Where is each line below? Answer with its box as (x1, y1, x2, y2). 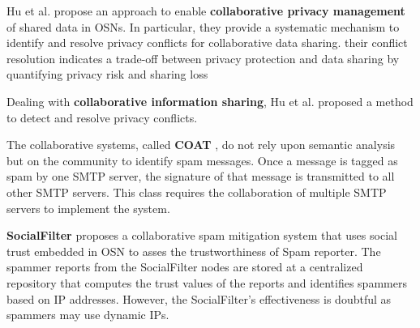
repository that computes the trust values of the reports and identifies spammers (6, 274, 407, 291)
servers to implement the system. (6, 199, 170, 216)
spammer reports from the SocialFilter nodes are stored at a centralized (6, 258, 363, 275)
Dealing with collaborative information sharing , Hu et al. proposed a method (6, 92, 414, 109)
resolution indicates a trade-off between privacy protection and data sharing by (6, 49, 400, 66)
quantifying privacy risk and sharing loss (6, 66, 208, 83)
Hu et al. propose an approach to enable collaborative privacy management (6, 2, 405, 19)
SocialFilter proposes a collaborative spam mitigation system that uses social (6, 227, 397, 244)
